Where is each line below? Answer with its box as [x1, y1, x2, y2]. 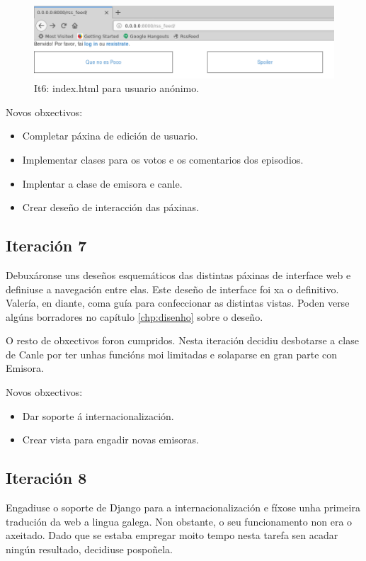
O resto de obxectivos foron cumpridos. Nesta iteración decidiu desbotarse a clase [6, 333, 359, 348]
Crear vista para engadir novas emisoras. [22, 432, 199, 447]
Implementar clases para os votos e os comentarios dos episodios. [22, 152, 304, 166]
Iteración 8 [6, 467, 87, 489]
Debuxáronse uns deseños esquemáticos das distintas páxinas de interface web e [6, 267, 351, 282]
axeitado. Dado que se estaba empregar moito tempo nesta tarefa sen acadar [6, 528, 338, 543]
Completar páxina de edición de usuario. [22, 128, 198, 143]
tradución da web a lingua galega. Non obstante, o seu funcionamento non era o [6, 514, 353, 528]
